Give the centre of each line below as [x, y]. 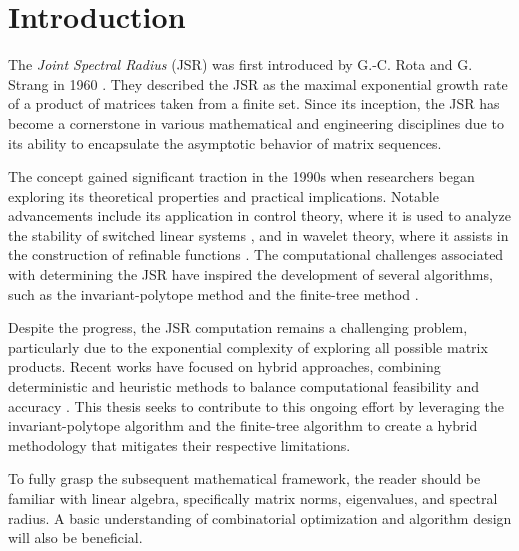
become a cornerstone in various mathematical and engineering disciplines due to [256, 122]
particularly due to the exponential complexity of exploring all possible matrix [248, 346]
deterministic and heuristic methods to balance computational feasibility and [243, 386]
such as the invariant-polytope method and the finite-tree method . [213, 293]
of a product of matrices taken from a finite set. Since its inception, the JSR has [254, 103]
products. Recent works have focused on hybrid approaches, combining [224, 366]
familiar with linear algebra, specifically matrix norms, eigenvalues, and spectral [253, 498]
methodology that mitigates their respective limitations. [179, 444]
